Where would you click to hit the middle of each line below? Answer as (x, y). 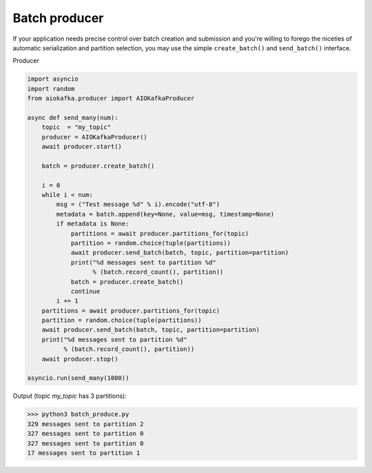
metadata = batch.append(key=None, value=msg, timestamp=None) (165, 214)
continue (85, 291)
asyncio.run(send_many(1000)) (78, 378)
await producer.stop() (80, 359)
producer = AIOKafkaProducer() (94, 137)
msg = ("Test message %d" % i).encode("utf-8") (138, 204)
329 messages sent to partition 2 (85, 424)
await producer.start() (82, 147)
